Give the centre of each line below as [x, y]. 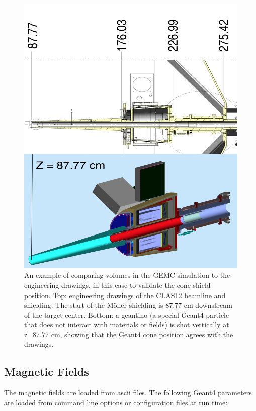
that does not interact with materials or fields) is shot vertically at [127, 325]
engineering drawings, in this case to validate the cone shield [117, 285]
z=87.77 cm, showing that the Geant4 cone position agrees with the [129, 334]
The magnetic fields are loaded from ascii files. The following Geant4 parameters [128, 393]
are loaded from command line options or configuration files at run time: [116, 402]
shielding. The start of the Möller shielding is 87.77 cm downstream [128, 305]
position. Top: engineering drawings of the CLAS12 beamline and [125, 295]
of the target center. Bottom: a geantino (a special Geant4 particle [127, 314]
